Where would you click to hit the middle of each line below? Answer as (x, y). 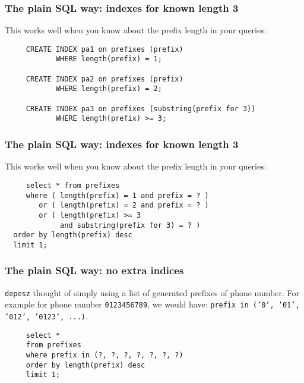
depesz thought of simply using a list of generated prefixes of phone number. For (152, 292)
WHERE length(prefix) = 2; (109, 89)
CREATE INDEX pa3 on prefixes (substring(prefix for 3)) (141, 109)
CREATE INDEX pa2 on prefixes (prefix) (104, 79)
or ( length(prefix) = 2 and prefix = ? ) (124, 205)
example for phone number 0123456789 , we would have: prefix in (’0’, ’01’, (152, 304)
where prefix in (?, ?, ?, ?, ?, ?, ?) (104, 355)
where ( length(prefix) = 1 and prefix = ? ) (117, 195)
